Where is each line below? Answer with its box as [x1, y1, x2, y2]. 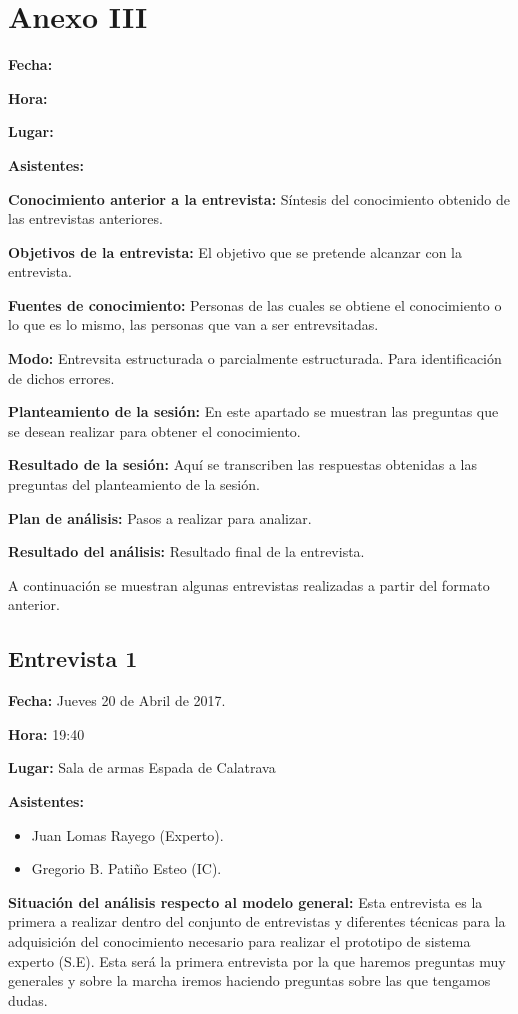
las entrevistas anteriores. [8, 208, 163, 229]
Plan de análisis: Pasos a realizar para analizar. [8, 507, 312, 528]
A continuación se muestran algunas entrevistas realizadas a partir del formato [8, 574, 490, 595]
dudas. [8, 989, 48, 1010]
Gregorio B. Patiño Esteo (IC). [31, 858, 222, 879]
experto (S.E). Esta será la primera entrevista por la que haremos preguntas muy [8, 950, 506, 971]
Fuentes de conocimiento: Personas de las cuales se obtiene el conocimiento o [8, 294, 502, 315]
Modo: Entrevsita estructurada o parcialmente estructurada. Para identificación [8, 348, 502, 369]
